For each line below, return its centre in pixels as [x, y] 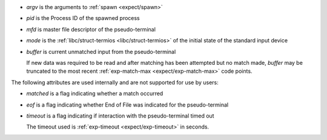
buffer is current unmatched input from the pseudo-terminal [101, 52]
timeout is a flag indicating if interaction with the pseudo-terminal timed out [120, 116]
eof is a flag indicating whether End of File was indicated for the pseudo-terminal [127, 105]
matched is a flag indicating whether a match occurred [95, 93]
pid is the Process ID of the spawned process [83, 18]
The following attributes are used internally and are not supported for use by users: [115, 82]
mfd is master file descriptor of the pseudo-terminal [91, 29]
